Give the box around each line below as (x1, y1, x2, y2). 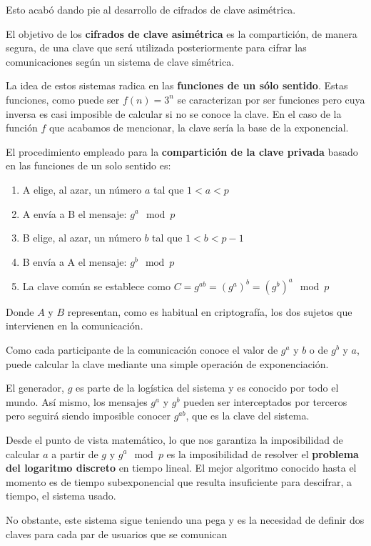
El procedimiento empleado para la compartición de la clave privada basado (6, 144, 358, 159)
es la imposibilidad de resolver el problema (166, 446, 359, 461)
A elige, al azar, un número (22, 182, 142, 197)
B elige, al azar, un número (22, 230, 141, 245)
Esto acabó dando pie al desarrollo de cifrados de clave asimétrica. (6, 2, 296, 16)
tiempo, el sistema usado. (6, 488, 116, 503)
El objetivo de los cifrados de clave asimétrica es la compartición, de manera (6, 26, 357, 41)
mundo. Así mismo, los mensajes (6, 394, 148, 409)
